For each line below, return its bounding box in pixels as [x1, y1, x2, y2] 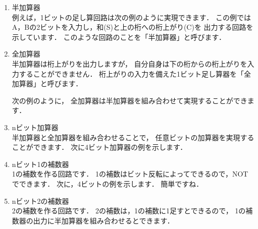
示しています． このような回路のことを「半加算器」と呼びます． [12, 31, 226, 42]
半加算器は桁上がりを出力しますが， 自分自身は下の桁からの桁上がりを [12, 58, 247, 69]
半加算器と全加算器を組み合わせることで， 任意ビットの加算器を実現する [12, 132, 254, 142]
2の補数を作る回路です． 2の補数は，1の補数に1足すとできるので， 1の [12, 205, 246, 216]
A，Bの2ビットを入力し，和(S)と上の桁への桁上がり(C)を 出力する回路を [12, 22, 253, 32]
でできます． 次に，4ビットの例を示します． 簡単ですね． [12, 178, 203, 189]
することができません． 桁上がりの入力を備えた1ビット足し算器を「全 [19, 68, 251, 79]
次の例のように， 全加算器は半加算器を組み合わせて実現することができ [12, 95, 247, 105]
